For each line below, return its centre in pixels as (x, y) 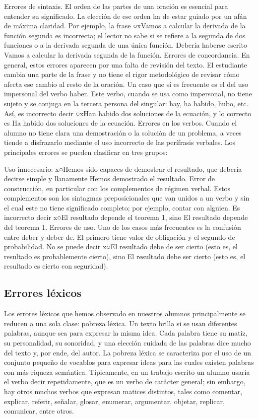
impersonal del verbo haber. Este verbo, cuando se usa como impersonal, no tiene (128, 94)
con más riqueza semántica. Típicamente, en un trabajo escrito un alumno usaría (127, 372)
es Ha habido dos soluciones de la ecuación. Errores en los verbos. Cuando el (121, 123)
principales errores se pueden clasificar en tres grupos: (86, 152)
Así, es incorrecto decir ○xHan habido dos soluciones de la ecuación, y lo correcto (128, 113)
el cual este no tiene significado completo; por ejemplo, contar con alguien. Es (122, 207)
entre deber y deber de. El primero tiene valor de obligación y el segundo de (120, 237)
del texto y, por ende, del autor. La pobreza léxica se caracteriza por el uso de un (128, 352)
